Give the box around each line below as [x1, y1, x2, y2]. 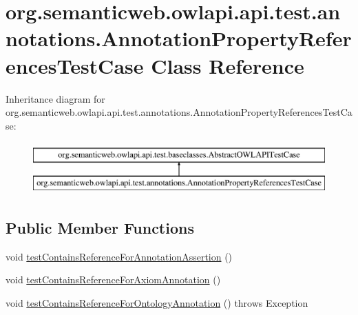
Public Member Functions [6, 216, 194, 238]
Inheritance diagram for [6, 91, 105, 105]
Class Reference [151, 51, 304, 79]
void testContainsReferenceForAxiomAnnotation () [6, 272, 221, 287]
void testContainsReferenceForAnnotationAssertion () [6, 249, 233, 263]
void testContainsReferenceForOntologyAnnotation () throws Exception [6, 295, 308, 309]
